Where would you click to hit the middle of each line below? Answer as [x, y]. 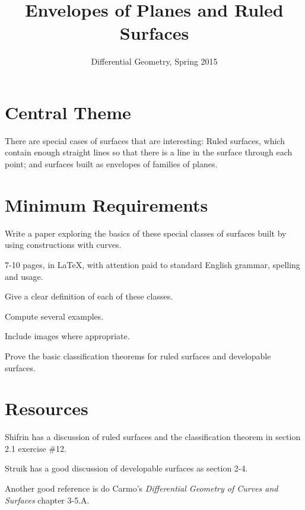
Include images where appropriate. [67, 336]
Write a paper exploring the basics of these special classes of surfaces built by [146, 233]
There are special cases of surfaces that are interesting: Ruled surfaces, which [145, 140]
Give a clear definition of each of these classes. [89, 296]
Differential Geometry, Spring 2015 [154, 61]
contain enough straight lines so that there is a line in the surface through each [149, 152]
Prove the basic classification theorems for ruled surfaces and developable [138, 356]
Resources [47, 408]
